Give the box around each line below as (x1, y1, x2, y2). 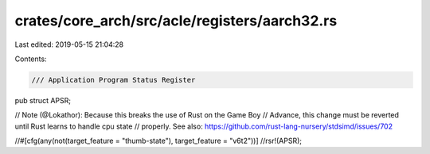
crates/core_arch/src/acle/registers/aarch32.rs (14, 12, 338, 29)
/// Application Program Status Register (31, 75, 196, 84)
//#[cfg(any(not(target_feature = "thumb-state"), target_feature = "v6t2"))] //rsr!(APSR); (14, 136, 303, 146)
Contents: (14, 54, 47, 64)
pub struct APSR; (14, 95, 72, 105)
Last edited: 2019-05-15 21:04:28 (14, 40, 124, 49)
